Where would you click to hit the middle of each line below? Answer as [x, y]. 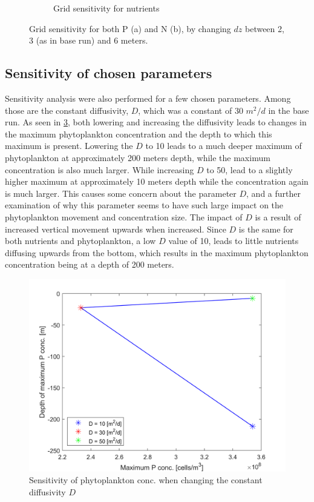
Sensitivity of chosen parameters [109, 73]
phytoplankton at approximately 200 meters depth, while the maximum [138, 157]
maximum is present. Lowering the [69, 146]
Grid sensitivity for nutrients [106, 8]
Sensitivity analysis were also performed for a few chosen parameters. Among [148, 98]
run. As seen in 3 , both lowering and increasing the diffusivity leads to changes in [156, 122]
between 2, [264, 28]
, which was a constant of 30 [191, 110]
